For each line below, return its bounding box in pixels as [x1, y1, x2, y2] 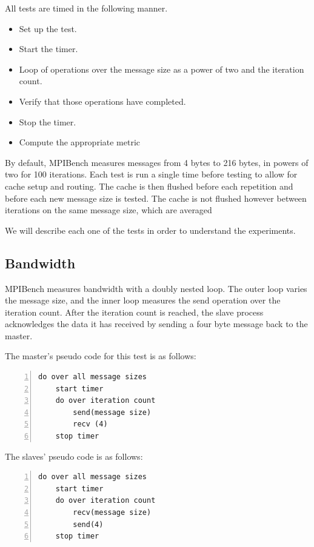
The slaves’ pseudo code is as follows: [5, 449, 143, 462]
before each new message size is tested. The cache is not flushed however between [5, 191, 307, 204]
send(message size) [73, 408, 152, 417]
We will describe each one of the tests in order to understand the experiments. [5, 224, 296, 236]
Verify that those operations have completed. [19, 94, 186, 107]
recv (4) [73, 420, 108, 429]
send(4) [73, 520, 104, 529]
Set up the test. [19, 22, 77, 35]
